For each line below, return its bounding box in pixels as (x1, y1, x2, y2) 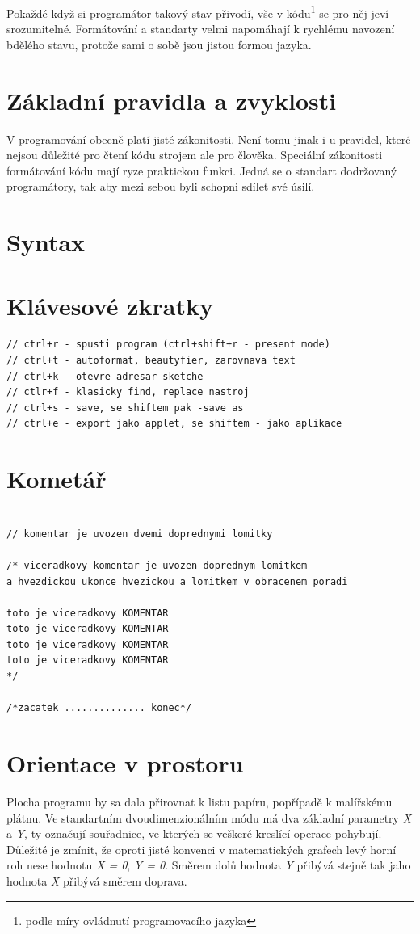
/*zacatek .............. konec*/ (6, 702, 192, 714)
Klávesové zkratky (6, 288, 214, 322)
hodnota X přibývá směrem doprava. (6, 872, 187, 889)
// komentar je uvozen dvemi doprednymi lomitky (6, 528, 273, 540)
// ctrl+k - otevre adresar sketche (6, 370, 204, 382)
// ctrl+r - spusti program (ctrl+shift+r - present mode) (6, 339, 330, 351)
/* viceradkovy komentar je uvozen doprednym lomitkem (6, 559, 308, 571)
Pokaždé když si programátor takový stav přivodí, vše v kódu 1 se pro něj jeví (6, 2, 389, 21)
